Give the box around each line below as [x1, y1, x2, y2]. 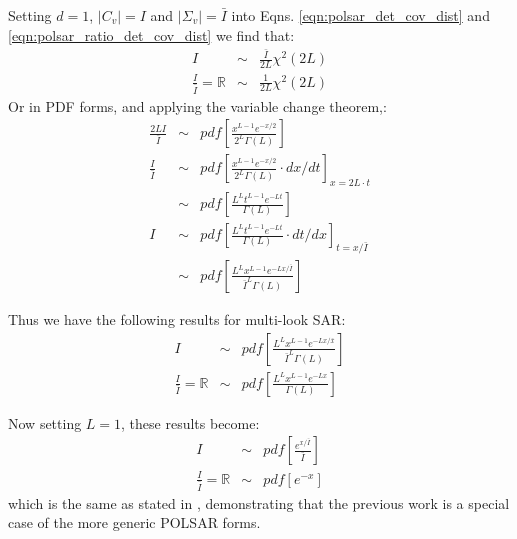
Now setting [8, 412, 82, 433]
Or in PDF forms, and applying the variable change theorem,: [8, 95, 387, 116]
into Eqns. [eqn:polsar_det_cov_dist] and [231, 5, 490, 25]
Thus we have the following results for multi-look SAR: [8, 308, 346, 329]
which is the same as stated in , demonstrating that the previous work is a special [8, 492, 510, 513]
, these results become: [121, 412, 260, 433]
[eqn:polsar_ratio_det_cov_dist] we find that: [8, 24, 295, 45]
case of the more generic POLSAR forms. [8, 512, 261, 533]
